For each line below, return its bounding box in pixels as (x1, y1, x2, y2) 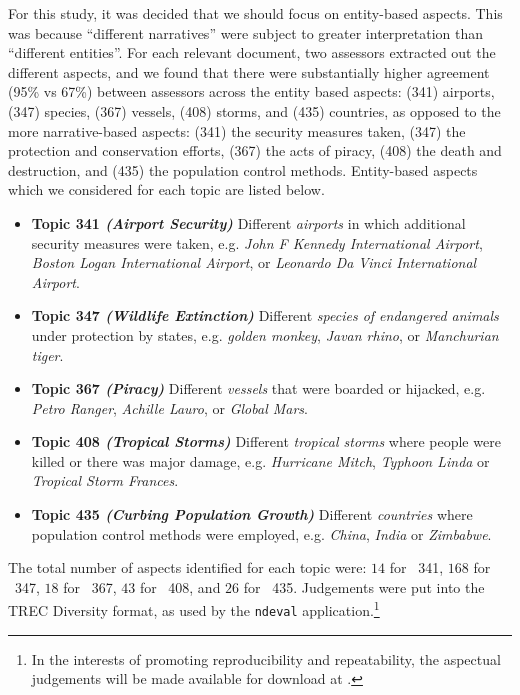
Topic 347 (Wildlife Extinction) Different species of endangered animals (31, 305, 499, 326)
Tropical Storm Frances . (31, 470, 179, 491)
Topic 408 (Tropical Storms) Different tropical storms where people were (31, 431, 501, 452)
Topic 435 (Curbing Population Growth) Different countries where (31, 504, 473, 525)
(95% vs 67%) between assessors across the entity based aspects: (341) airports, (8, 81, 495, 102)
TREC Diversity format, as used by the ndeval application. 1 (8, 597, 380, 621)
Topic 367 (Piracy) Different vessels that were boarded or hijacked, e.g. (31, 378, 486, 399)
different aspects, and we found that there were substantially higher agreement (8, 61, 490, 82)
